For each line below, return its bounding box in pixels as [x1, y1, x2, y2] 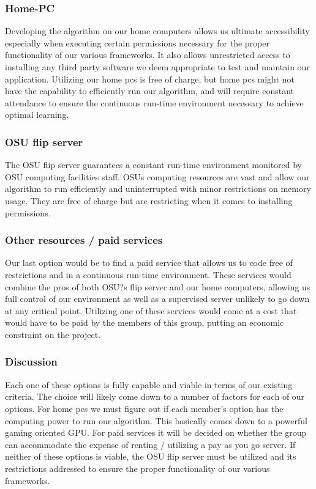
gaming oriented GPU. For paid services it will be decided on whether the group [5, 426, 307, 439]
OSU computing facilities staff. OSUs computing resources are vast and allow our [5, 170, 310, 183]
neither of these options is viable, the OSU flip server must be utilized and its [5, 450, 296, 463]
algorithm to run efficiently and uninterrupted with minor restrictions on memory [5, 182, 311, 195]
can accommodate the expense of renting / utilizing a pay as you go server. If [5, 438, 296, 450]
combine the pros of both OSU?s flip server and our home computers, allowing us [5, 280, 310, 293]
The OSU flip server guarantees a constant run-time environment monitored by [5, 158, 303, 171]
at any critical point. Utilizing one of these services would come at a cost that [5, 304, 297, 317]
